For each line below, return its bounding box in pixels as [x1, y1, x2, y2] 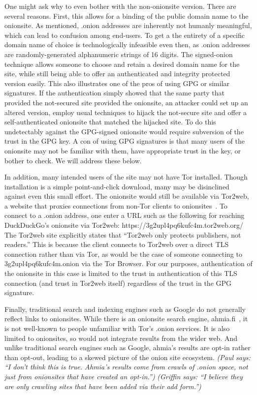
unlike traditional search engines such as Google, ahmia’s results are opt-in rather [4, 342, 251, 353]
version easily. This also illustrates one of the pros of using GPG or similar [4, 78, 230, 88]
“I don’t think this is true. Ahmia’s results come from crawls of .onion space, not [4, 362, 248, 372]
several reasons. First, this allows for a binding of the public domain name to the [4, 10, 249, 21]
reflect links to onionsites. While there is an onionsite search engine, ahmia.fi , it [4, 313, 248, 324]
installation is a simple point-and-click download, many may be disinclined [4, 181, 229, 191]
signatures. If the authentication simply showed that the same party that [4, 88, 225, 98]
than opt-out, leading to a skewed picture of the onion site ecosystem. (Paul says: [4, 352, 251, 362]
